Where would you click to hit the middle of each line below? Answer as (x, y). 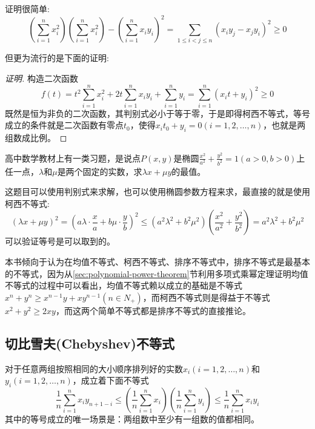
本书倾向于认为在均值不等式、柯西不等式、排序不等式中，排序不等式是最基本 (157, 261)
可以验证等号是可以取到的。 (60, 241)
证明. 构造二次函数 (41, 78)
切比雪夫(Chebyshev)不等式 (90, 343)
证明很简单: (27, 8)
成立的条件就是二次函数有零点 (64, 125)
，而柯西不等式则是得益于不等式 (206, 297)
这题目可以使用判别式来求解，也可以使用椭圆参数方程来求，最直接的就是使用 (157, 192)
